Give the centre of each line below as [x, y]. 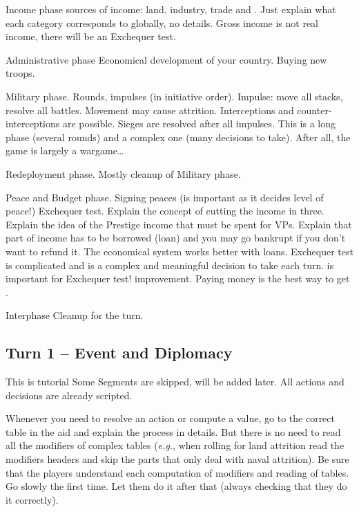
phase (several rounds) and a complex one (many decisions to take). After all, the [178, 137]
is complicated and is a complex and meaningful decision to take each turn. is [170, 265]
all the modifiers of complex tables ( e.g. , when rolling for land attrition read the [175, 445]
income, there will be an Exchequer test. [91, 36]
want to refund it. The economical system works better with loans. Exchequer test [179, 251]
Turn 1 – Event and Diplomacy [119, 353]
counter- [314, 110]
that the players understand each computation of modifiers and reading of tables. [177, 472]
